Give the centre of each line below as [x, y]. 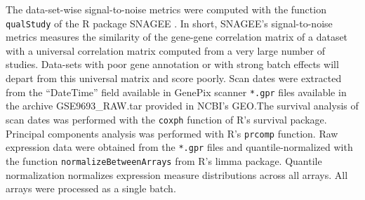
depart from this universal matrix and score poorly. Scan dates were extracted [174, 78]
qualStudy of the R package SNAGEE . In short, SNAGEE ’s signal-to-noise [169, 23]
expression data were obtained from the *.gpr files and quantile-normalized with [179, 147]
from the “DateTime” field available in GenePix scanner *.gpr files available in [176, 92]
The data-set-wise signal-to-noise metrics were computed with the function [166, 9]
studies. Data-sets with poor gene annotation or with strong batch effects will [172, 64]
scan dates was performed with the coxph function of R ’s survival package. [166, 119]
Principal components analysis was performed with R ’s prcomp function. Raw [172, 133]
